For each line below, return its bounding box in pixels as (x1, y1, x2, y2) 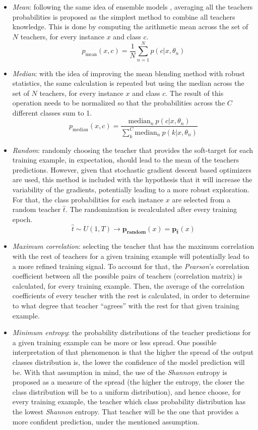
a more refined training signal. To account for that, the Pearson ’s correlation (12, 260, 249, 271)
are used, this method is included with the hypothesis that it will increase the (12, 174, 252, 185)
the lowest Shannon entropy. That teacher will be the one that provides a (12, 406, 239, 416)
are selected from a (172, 194, 231, 204)
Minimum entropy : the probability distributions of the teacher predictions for (12, 327, 251, 338)
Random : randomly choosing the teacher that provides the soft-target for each (12, 144, 253, 155)
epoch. (12, 213, 33, 224)
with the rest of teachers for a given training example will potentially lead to (12, 251, 249, 261)
